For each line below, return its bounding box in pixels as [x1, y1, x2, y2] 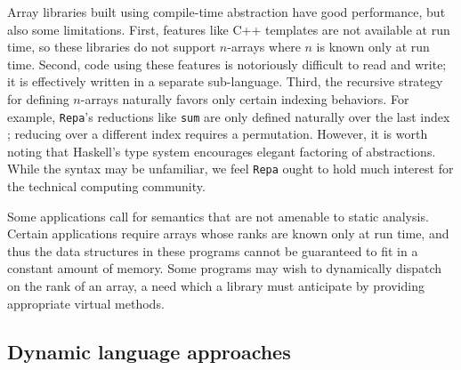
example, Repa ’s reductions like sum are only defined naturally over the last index [7, 107, 450, 125]
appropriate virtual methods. [7, 294, 165, 312]
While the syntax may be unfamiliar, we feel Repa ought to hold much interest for [7, 159, 454, 178]
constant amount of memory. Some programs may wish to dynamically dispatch [7, 259, 442, 277]
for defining [7, 89, 69, 108]
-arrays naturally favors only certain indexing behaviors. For [80, 89, 409, 108]
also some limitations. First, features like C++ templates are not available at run [7, 20, 450, 38]
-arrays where [227, 37, 301, 56]
